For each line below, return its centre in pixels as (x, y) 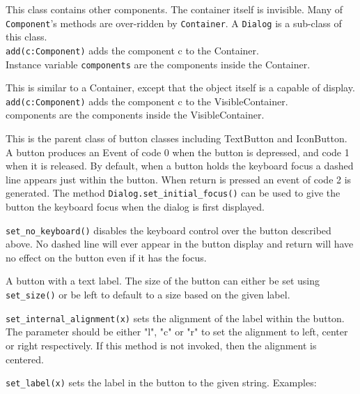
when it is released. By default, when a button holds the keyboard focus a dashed (180, 166)
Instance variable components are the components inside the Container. (158, 64)
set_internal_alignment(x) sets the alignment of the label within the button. (175, 318)
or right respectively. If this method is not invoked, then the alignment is (161, 345)
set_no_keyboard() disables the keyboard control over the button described (169, 230)
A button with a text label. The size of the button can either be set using (163, 281)
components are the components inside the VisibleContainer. (135, 115)
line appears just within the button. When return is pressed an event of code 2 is (179, 179)
